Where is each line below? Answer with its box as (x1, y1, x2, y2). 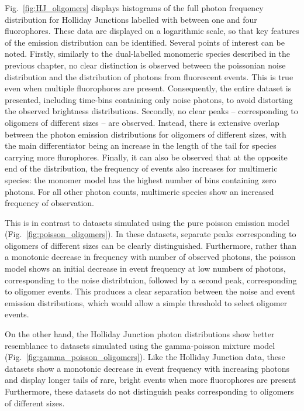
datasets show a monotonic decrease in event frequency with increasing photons (5, 362, 290, 374)
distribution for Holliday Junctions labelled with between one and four (5, 13, 257, 25)
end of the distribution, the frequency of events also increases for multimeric (5, 162, 278, 174)
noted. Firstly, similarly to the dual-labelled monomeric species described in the (5, 47, 291, 60)
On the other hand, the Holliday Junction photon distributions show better (5, 328, 275, 340)
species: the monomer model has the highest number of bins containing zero (5, 173, 277, 186)
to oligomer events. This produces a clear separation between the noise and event (5, 285, 295, 297)
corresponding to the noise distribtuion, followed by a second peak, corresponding (5, 273, 297, 286)
